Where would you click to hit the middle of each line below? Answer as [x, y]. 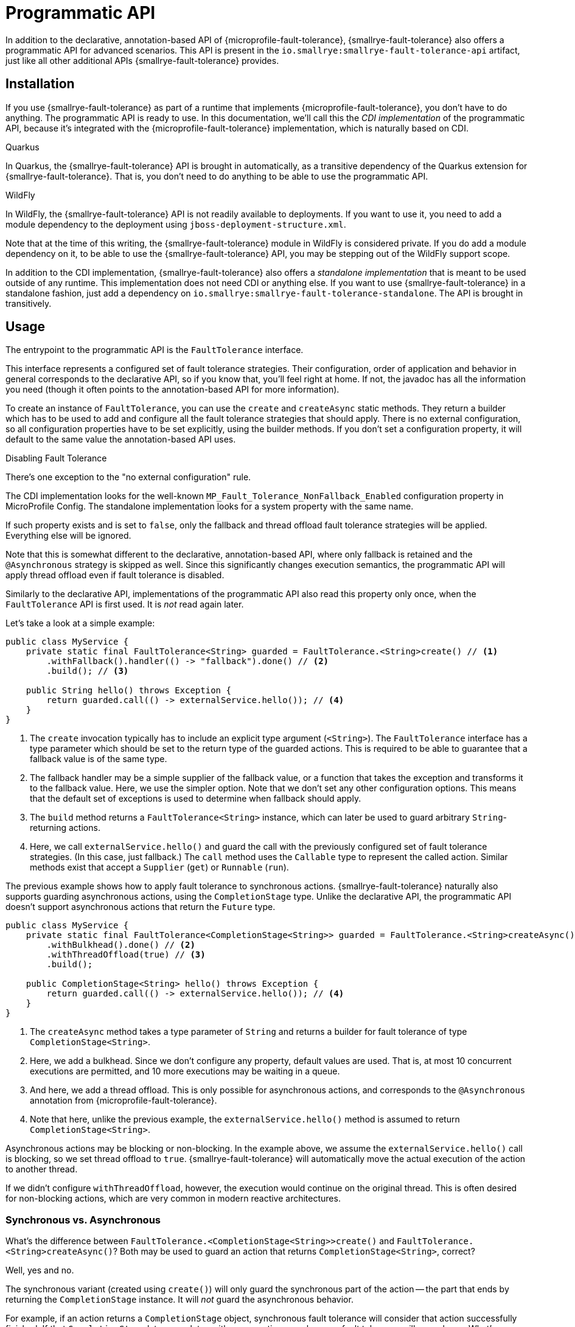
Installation [40, 84]
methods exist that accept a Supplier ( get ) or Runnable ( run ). [159, 867]
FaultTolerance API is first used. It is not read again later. [125, 604]
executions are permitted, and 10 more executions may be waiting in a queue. [185, 1071]
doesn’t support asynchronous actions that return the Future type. [141, 907]
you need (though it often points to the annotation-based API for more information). [172, 390]
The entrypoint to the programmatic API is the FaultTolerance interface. [155, 350]
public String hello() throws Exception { [128, 691]
